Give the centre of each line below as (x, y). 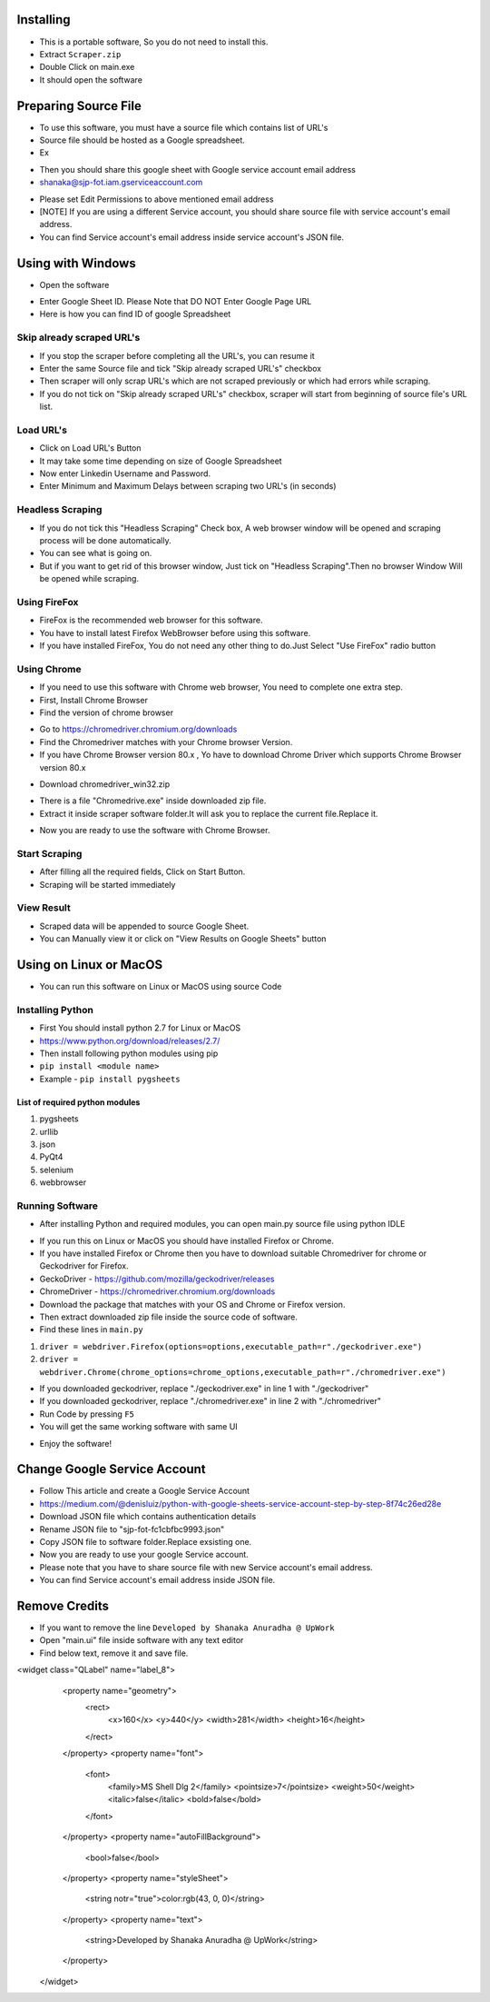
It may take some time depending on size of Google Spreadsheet (161, 461)
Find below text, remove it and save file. (114, 1653)
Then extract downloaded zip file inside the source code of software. (169, 1317)
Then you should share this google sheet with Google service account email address (197, 169)
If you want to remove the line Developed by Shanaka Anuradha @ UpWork (187, 1628)
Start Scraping (49, 853)
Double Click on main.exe (87, 67)
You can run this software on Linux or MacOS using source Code (161, 987)
